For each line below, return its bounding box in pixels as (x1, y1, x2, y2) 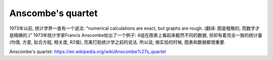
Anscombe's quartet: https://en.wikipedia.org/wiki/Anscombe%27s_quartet (9, 48, 166, 54)
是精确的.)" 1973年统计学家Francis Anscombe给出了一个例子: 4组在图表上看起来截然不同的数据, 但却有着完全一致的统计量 (9, 32, 262, 38)
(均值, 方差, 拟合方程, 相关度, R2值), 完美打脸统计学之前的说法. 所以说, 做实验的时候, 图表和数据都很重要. (9, 39, 226, 45)
